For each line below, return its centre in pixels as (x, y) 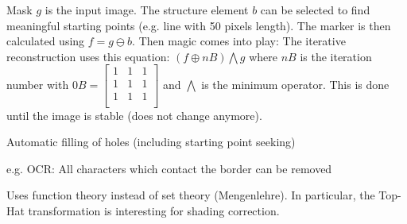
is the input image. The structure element (147, 10)
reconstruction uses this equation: (88, 56)
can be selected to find (315, 10)
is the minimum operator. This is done (295, 84)
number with (38, 84)
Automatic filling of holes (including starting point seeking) (151, 142)
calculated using (46, 41)
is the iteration (336, 56)
